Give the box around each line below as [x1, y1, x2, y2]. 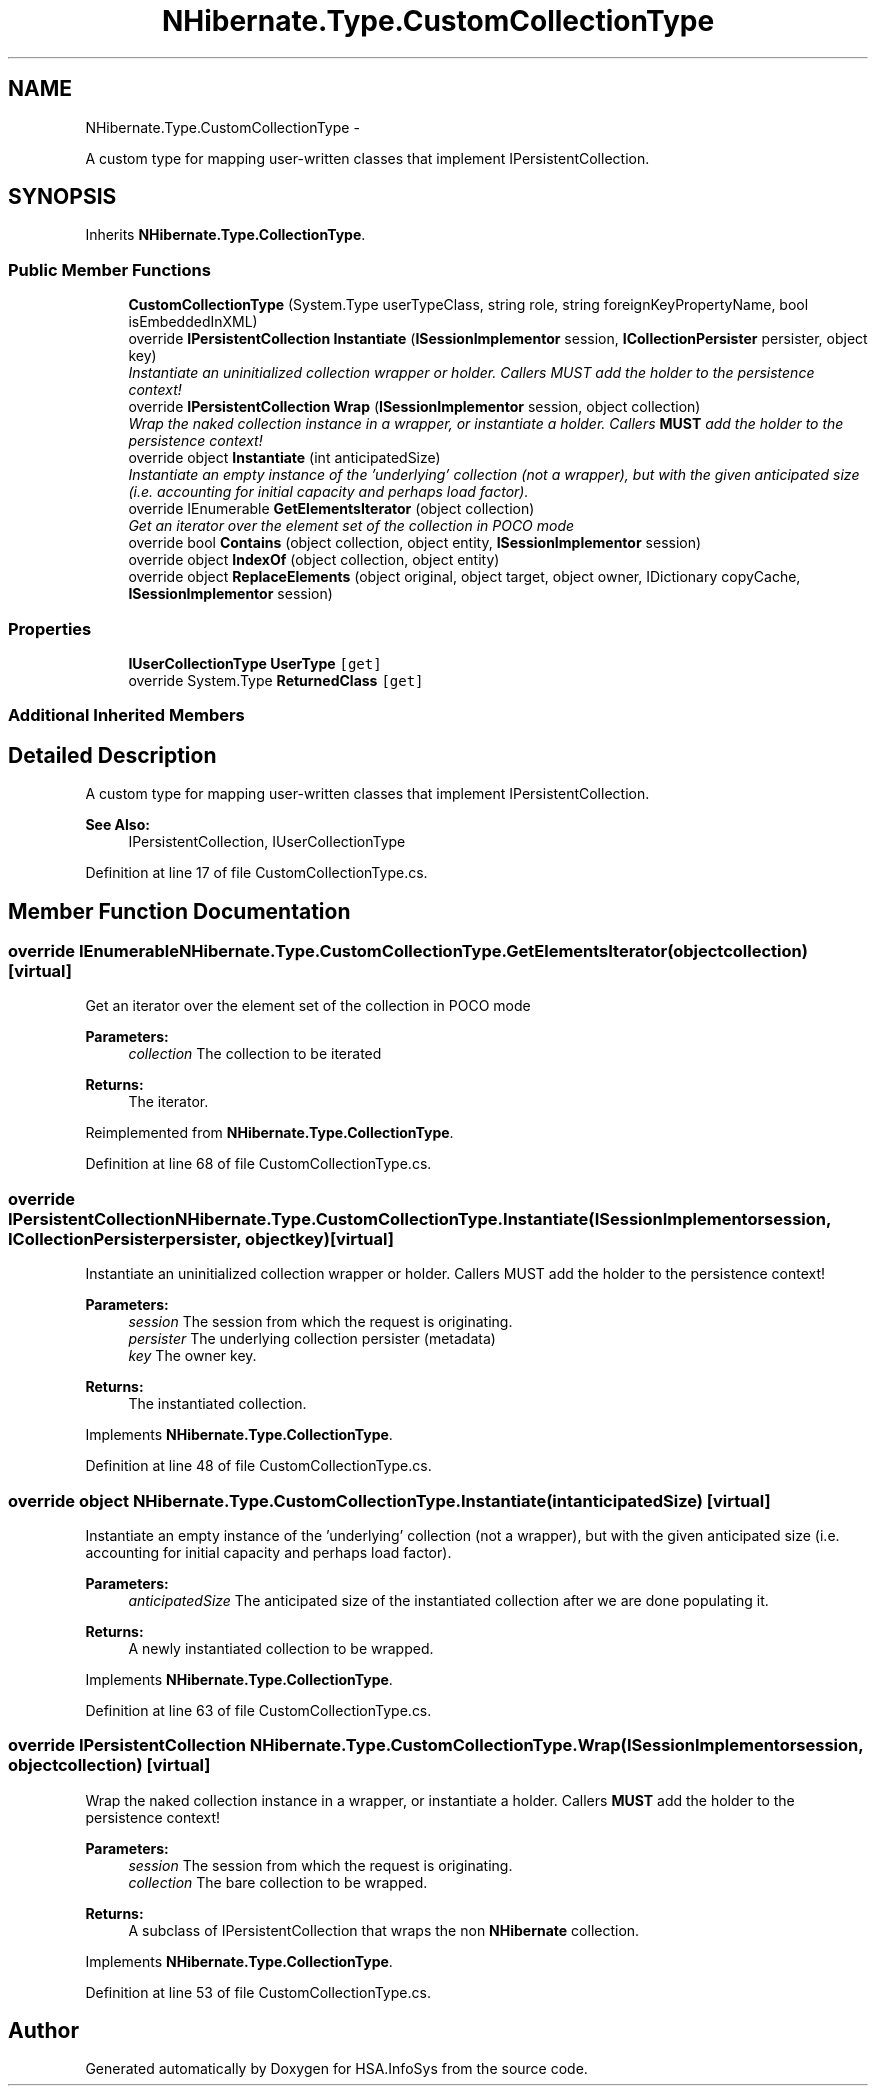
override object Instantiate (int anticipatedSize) [128, 449, 441, 467]
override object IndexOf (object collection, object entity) [128, 551, 500, 569]
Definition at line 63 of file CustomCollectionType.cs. [85, 1701, 432, 1719]
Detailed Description [8, 742, 217, 768]
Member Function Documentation [8, 898, 351, 924]
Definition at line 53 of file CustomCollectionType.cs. [85, 1983, 431, 2001]
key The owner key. [128, 1347, 257, 1365]
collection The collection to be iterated [128, 1045, 382, 1063]
